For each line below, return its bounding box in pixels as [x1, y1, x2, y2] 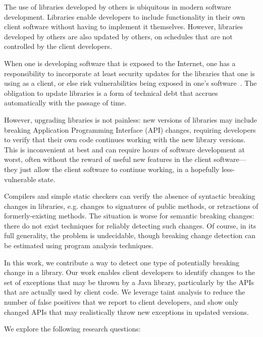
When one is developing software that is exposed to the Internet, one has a [4, 58, 236, 68]
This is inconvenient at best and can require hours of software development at [4, 144, 245, 154]
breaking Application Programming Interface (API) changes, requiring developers [4, 124, 256, 135]
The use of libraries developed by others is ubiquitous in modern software [4, 2, 231, 12]
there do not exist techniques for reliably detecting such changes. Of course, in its [4, 220, 256, 231]
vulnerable [4, 174, 36, 184]
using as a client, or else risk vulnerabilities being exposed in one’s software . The [4, 78, 257, 88]
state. [38, 174, 56, 184]
